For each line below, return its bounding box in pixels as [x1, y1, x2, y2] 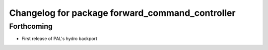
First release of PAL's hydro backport [21, 36, 98, 42]
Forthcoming [9, 22, 53, 31]
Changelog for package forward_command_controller [9, 7, 236, 18]
